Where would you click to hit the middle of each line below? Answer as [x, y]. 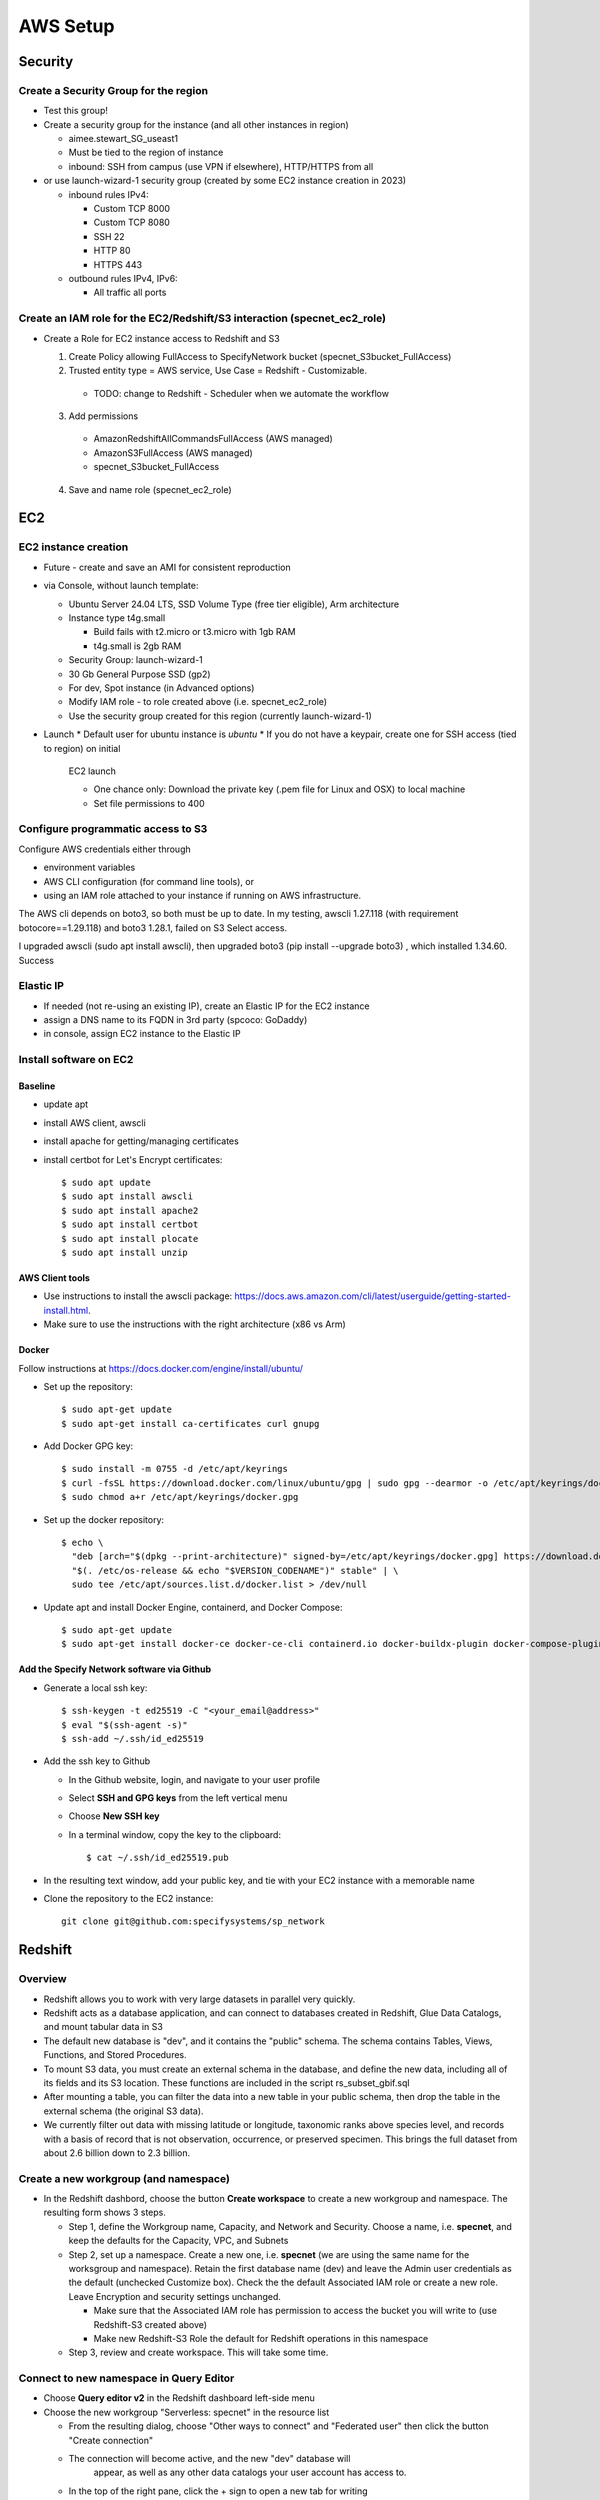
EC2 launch [92, 771]
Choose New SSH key [114, 1816]
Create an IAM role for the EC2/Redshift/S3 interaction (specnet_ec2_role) [202, 318]
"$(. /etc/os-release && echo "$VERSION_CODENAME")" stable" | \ [235, 1570]
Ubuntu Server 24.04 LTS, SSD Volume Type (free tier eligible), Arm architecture [234, 604]
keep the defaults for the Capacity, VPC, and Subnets [178, 2241]
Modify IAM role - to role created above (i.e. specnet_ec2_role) [198, 702]
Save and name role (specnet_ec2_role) [150, 489]
